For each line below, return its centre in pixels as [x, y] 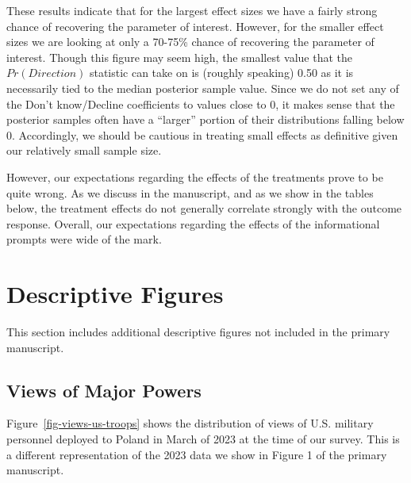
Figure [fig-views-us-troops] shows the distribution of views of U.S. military [190, 423]
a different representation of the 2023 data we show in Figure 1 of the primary [197, 454]
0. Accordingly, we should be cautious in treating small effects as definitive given [202, 134]
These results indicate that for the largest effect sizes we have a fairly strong [192, 10]
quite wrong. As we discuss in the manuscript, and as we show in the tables [190, 192]
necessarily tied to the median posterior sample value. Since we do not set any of [203, 88]
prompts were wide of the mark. [84, 239]
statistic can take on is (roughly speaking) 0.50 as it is [221, 73]
